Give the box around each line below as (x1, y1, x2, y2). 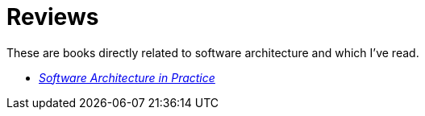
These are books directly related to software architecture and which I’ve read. (6, 45, 419, 60)
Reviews (6, 3, 99, 31)
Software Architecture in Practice (39, 70, 215, 85)
